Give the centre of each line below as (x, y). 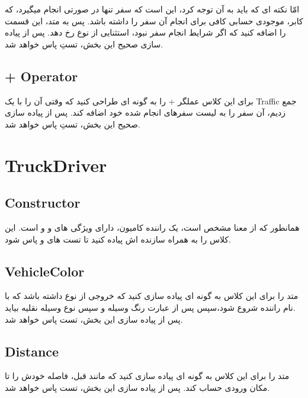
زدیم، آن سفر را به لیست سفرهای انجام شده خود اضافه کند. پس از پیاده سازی (145, 112)
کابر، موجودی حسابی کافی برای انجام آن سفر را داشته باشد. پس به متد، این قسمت (154, 20)
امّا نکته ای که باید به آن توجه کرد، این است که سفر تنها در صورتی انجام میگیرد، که (152, 9)
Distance (32, 351)
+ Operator (41, 76)
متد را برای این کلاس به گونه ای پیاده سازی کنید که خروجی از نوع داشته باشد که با (152, 296)
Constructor (43, 203)
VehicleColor (45, 271)
